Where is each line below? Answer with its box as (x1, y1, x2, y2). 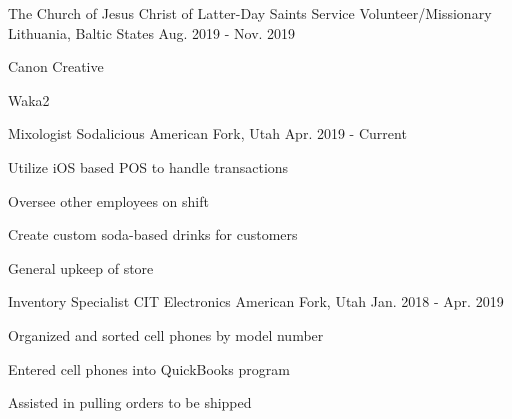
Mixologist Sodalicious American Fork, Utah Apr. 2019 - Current (8, 123, 407, 144)
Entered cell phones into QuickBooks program (8, 358, 290, 379)
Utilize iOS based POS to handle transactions (8, 156, 289, 177)
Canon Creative (8, 56, 104, 77)
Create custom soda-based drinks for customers (8, 224, 298, 245)
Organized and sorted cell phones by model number (8, 324, 324, 345)
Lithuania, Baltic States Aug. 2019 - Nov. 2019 (8, 22, 296, 43)
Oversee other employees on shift (8, 190, 209, 211)
